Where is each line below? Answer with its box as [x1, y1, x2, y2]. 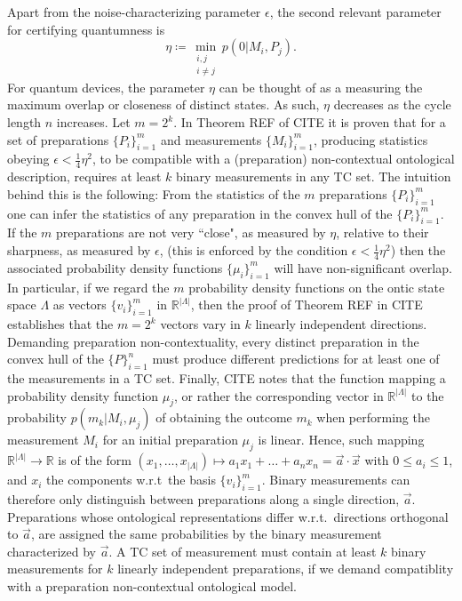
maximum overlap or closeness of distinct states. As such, [7, 95, 320, 114]
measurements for [7, 559, 103, 578]
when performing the [316, 408, 430, 427]
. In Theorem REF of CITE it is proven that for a [173, 113, 446, 132]
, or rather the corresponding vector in [174, 386, 384, 405]
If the [7, 223, 37, 242]
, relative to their [336, 223, 429, 242]
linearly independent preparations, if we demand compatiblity [117, 559, 454, 578]
